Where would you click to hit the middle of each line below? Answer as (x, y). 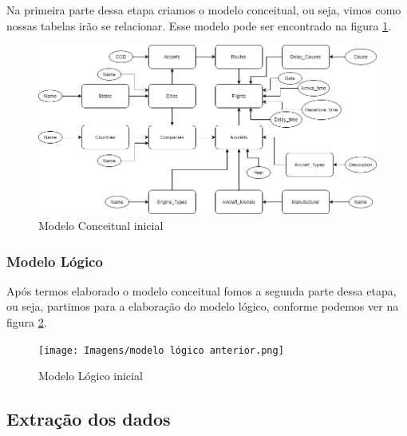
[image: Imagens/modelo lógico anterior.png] (161, 350)
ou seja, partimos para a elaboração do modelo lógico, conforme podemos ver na (203, 306)
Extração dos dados (89, 419)
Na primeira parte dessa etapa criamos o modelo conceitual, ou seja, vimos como (204, 10)
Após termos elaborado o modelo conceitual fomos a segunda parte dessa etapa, (202, 290)
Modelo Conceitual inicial (101, 226)
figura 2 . (27, 322)
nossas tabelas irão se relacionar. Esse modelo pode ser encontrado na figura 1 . (199, 25)
